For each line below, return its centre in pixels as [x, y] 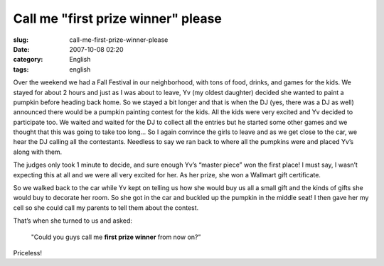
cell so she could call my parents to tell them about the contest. [106, 207]
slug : [21, 40]
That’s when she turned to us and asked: [73, 221]
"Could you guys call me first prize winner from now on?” [116, 237]
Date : [21, 49]
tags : [21, 69]
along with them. [38, 152]
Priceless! [28, 253]
